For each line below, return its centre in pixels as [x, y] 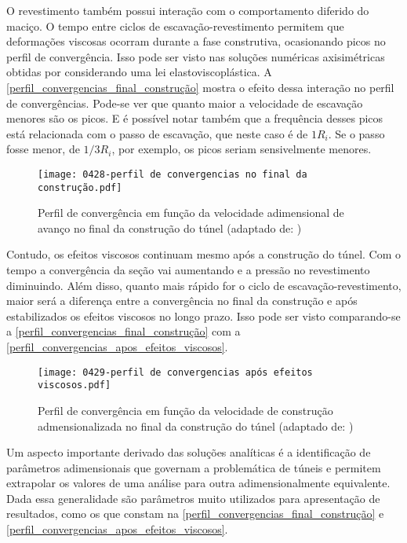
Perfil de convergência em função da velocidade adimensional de [191, 213]
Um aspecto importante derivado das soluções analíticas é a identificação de [189, 452]
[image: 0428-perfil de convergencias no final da [173, 174]
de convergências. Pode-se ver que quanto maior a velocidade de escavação [185, 103]
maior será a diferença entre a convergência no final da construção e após [182, 301]
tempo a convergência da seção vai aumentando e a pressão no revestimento [188, 270]
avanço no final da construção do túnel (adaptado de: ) [170, 227]
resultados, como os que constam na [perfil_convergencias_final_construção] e [195, 514]
